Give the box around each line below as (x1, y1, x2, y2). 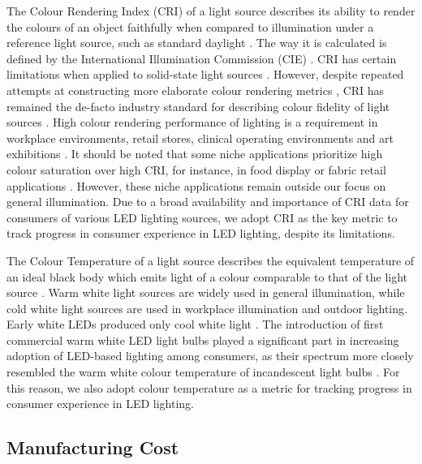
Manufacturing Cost (6, 435, 179, 460)
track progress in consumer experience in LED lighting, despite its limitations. (6, 225, 395, 242)
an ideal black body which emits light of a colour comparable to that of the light (6, 268, 408, 285)
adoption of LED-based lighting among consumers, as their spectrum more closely (6, 347, 414, 364)
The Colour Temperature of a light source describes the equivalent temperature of (6, 251, 415, 269)
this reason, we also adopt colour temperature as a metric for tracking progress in (6, 379, 412, 396)
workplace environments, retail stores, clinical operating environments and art (6, 129, 394, 146)
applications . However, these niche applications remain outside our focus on (6, 177, 386, 194)
